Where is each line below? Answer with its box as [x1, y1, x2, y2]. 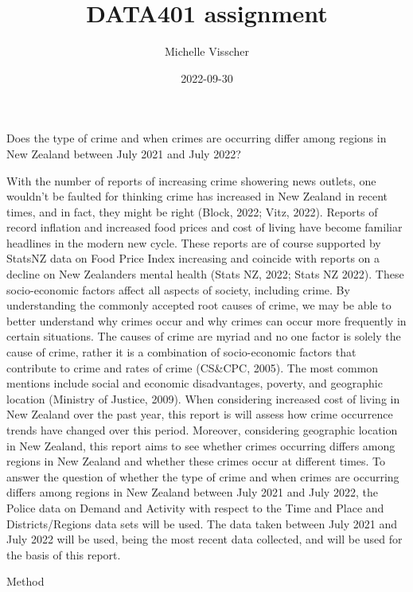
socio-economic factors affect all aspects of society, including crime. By [6, 281, 350, 298]
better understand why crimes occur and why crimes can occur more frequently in [6, 312, 407, 329]
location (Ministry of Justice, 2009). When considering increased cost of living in [6, 390, 400, 407]
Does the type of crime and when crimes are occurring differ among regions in [6, 130, 387, 146]
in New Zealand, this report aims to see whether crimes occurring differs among [6, 437, 395, 454]
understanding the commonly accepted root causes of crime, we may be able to [6, 297, 392, 314]
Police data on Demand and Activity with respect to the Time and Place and [6, 499, 384, 516]
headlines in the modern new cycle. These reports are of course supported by [6, 234, 381, 251]
